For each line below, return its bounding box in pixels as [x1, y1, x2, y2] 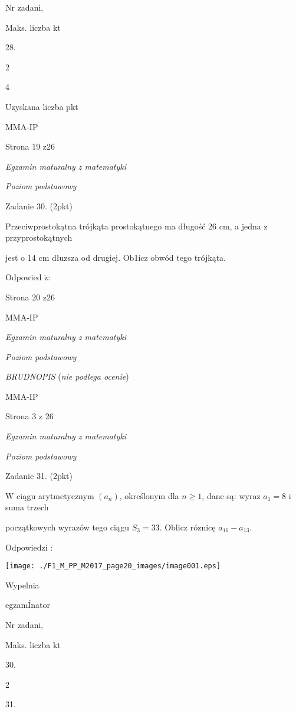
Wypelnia [5, 578, 40, 591]
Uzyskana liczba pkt [5, 100, 78, 112]
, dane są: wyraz [202, 489, 261, 501]
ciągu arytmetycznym [17, 489, 94, 501]
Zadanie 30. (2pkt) [5, 199, 73, 212]
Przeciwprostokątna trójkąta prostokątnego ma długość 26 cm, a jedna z [5, 219, 268, 232]
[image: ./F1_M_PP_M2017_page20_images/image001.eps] [5, 562, 221, 571]
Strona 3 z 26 [5, 410, 54, 422]
